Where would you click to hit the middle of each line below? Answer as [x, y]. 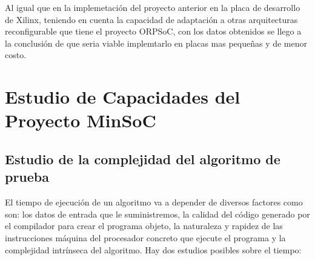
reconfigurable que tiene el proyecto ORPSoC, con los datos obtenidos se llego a [153, 31]
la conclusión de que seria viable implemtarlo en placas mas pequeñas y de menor [156, 43]
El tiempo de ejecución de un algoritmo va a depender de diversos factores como [154, 202]
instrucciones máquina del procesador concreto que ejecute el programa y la [145, 237]
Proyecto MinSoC [81, 120]
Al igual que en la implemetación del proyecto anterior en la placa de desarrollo [153, 7]
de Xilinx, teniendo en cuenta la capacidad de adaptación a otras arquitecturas [151, 19]
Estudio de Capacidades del [123, 97]
